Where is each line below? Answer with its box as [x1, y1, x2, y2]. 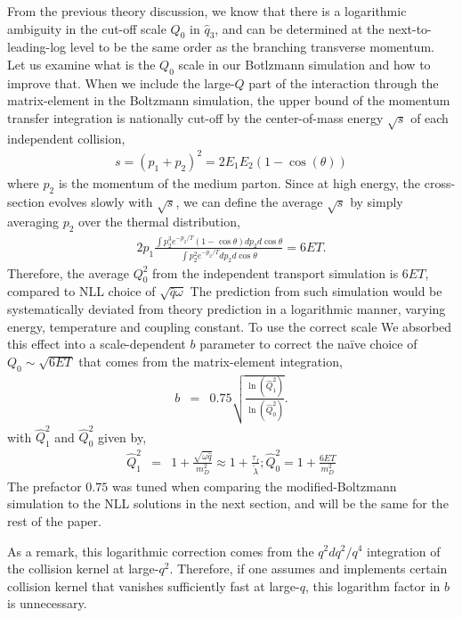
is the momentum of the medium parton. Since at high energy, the [58, 173, 421, 192]
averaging [7, 212, 59, 231]
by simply [350, 192, 403, 210]
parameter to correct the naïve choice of [199, 334, 417, 353]
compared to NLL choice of [7, 282, 156, 301]
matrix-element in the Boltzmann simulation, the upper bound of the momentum [7, 91, 450, 110]
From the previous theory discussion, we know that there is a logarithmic [7, 2, 407, 20]
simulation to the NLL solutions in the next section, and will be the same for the [7, 494, 449, 513]
